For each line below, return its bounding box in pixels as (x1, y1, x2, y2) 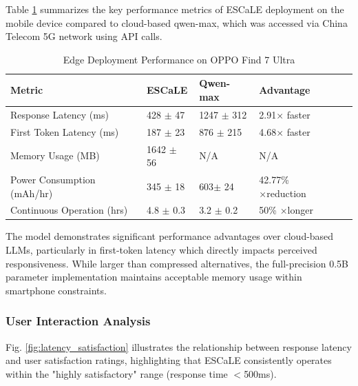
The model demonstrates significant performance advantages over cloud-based (6, 229, 334, 243)
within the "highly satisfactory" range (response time (6, 366, 228, 380)
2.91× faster (259, 107, 310, 121)
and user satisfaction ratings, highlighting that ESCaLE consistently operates (6, 353, 332, 367)
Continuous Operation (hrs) (10, 203, 128, 217)
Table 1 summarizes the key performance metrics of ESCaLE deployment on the (6, 2, 344, 16)
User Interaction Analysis (6, 312, 151, 329)
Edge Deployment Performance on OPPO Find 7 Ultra (63, 52, 295, 66)
